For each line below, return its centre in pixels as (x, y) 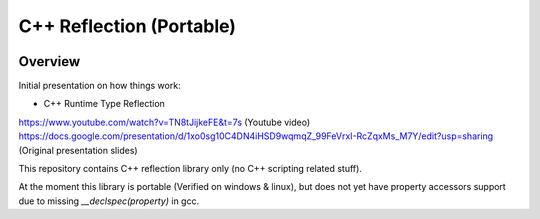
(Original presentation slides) (78, 150)
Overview (49, 61)
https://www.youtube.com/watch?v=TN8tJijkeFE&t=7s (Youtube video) (164, 122)
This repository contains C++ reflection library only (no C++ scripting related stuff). (190, 169)
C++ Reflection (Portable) (127, 26)
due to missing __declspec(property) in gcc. (109, 201)
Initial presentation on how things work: (99, 86)
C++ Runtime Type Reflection (104, 104)
